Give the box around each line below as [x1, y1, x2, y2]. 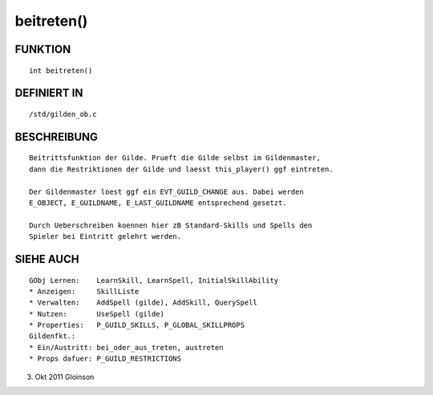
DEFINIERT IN [14, 87, 83, 100]
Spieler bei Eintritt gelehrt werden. [29, 232, 182, 241]
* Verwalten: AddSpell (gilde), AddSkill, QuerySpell [29, 298, 258, 308]
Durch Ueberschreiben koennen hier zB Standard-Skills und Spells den [29, 220, 313, 230]
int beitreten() [29, 66, 93, 75]
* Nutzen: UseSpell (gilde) [29, 309, 164, 318]
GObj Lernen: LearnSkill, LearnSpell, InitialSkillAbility [29, 276, 279, 284]
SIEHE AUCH [14, 252, 79, 266]
